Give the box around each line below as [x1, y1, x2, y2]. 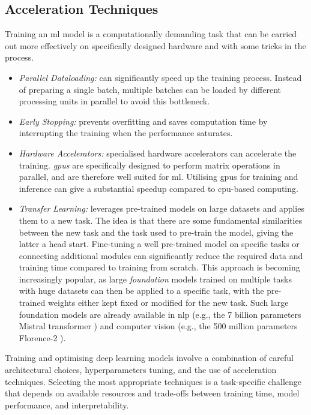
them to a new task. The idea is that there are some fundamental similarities [19, 213, 303, 226]
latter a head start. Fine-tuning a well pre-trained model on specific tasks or [19, 237, 300, 250]
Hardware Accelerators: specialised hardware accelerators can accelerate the [19, 146, 297, 159]
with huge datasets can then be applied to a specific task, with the [19, 284, 264, 297]
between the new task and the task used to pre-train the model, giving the [19, 225, 294, 238]
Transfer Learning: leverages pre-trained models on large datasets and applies [19, 202, 304, 215]
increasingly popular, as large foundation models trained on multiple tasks [19, 272, 292, 285]
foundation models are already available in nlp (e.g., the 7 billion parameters [19, 308, 301, 320]
